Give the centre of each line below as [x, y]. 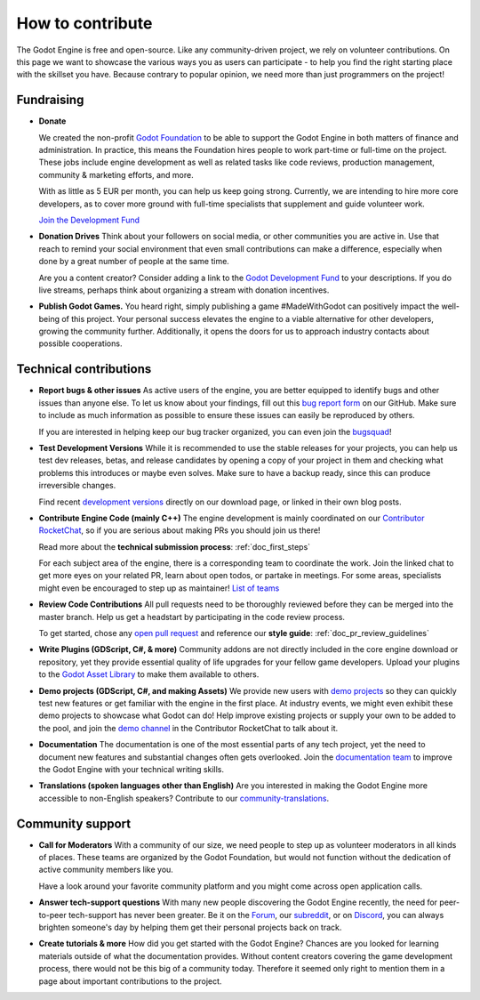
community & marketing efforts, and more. [116, 174]
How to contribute [84, 23]
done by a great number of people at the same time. [134, 262]
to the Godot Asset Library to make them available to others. [149, 674]
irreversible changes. [77, 486]
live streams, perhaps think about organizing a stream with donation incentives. [184, 290]
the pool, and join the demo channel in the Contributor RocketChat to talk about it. [188, 728]
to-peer [52, 915]
